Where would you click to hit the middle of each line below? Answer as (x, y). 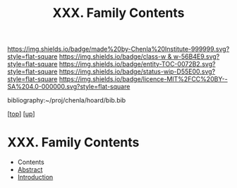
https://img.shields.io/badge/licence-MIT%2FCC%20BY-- (143, 79)
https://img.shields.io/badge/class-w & (115, 57)
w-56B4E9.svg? (196, 57)
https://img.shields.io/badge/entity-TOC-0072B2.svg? (137, 64)
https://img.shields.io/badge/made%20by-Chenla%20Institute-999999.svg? (119, 49)
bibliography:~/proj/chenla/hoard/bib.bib (67, 100)
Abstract (30, 170)
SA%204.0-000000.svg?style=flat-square (69, 87)
